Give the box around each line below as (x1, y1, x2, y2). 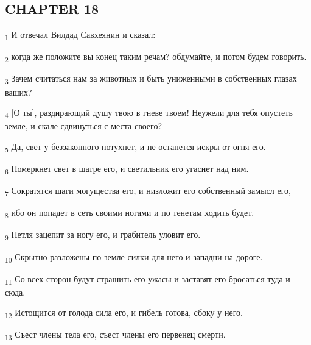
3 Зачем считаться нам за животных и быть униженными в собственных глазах (5, 72, 297, 87)
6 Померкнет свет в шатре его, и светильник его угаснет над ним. (5, 162, 249, 176)
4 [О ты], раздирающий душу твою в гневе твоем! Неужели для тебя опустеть (5, 106, 293, 120)
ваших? (5, 85, 32, 98)
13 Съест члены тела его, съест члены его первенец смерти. (5, 328, 226, 343)
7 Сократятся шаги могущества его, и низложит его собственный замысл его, (5, 184, 291, 198)
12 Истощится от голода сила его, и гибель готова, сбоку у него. (5, 306, 243, 321)
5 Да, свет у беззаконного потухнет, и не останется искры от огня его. (5, 140, 266, 154)
